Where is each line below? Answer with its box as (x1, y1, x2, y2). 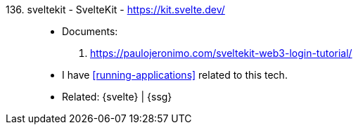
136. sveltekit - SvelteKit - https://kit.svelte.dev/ (6, 4, 225, 15)
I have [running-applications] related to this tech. (62, 69, 288, 81)
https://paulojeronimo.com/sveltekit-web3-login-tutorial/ (90, 47, 352, 59)
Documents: (62, 25, 118, 37)
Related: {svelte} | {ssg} (62, 91, 172, 103)
